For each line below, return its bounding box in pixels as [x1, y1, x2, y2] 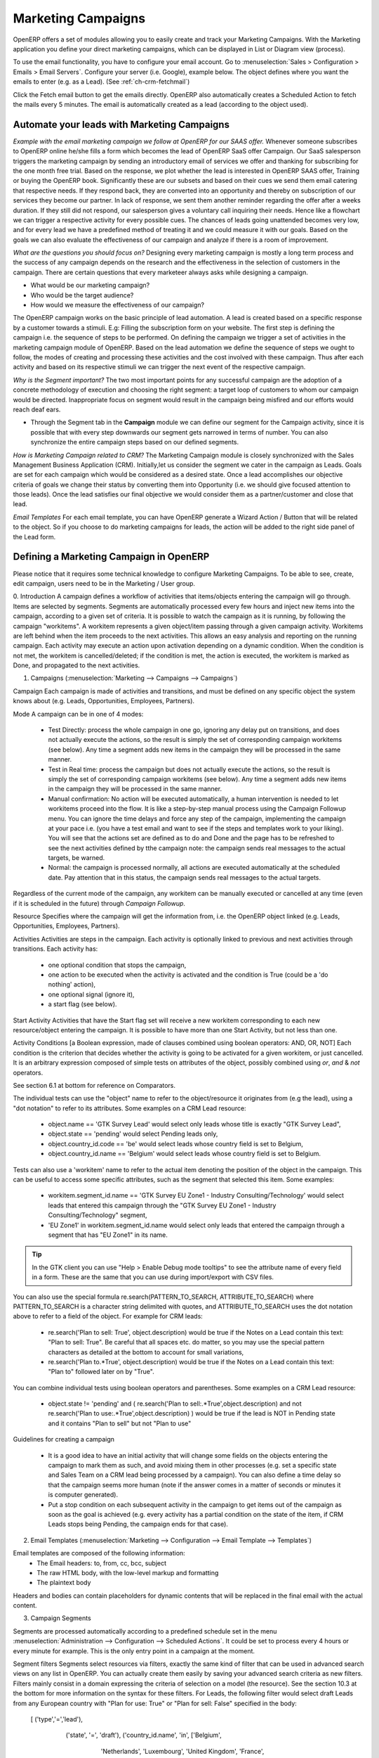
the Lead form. [13, 532, 56, 541]
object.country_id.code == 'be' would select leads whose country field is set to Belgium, [48, 1139, 303, 1148]
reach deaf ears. [13, 405, 61, 413]
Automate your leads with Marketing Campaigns [13, 118, 230, 130]
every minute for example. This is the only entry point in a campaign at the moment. [13, 1646, 255, 1655]
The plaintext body [36, 1579, 91, 1587]
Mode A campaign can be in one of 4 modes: [13, 710, 144, 718]
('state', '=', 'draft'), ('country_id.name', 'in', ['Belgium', [65, 1731, 222, 1740]
